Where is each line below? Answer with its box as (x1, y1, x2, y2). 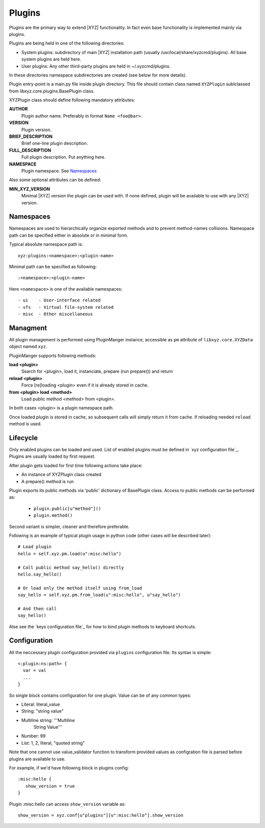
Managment (9, 324, 47, 332)
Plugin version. (21, 127, 52, 133)
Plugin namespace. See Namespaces (21, 167, 97, 174)
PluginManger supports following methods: (9, 353, 97, 359)
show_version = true (25, 783, 75, 789)
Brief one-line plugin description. (21, 140, 88, 146)
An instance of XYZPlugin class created (21, 471, 102, 477)
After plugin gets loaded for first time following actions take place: (9, 462, 143, 469)
